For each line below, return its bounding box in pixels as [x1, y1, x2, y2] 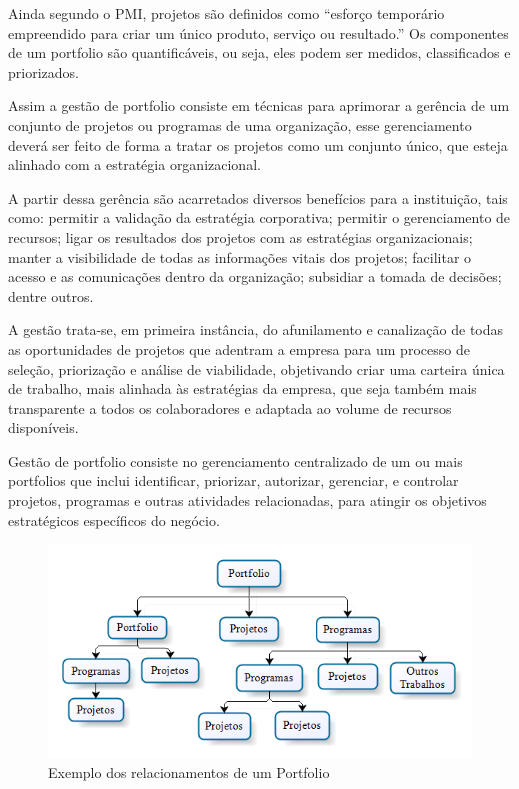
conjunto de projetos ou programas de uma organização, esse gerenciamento [8, 114, 472, 135]
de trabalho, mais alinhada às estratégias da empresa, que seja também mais [8, 378, 477, 399]
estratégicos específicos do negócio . [8, 509, 220, 530]
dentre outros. [8, 285, 94, 306]
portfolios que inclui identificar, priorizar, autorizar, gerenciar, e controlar [8, 470, 459, 491]
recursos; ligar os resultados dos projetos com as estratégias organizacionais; [8, 226, 473, 247]
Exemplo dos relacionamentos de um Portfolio [48, 761, 330, 782]
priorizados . [8, 61, 79, 82]
